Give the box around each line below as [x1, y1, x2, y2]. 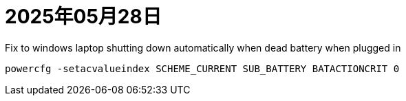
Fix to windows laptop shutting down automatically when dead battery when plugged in [5, 41, 401, 54]
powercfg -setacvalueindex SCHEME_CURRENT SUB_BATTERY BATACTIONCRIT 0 [5, 63, 400, 74]
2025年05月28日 [5, 5, 162, 28]
